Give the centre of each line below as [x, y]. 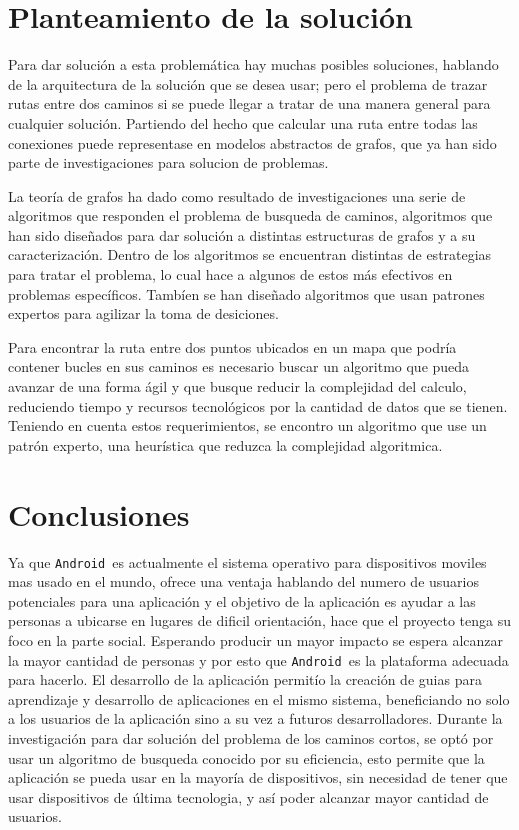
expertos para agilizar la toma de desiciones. [143, 313]
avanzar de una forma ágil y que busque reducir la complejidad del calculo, [237, 386]
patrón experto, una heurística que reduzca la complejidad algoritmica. [225, 444]
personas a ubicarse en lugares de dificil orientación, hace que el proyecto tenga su [259, 620]
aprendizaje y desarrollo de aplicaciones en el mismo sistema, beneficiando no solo [259, 698]
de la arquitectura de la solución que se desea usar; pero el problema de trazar [248, 83]
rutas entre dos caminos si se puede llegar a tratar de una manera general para [249, 103]
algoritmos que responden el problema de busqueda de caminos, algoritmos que [250, 215]
